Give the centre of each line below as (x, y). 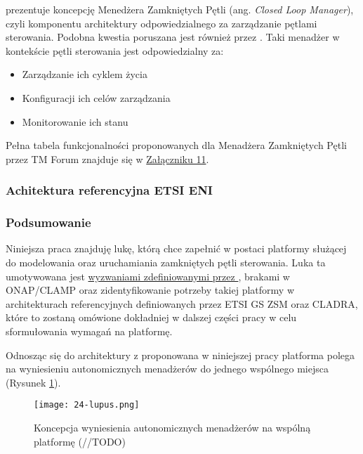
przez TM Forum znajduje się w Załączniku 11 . (107, 158)
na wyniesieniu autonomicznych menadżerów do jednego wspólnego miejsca (167, 369)
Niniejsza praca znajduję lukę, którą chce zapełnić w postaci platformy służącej (176, 248)
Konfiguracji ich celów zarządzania (96, 97)
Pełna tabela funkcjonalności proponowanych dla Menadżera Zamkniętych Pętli (176, 145)
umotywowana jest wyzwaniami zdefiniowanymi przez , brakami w (148, 276)
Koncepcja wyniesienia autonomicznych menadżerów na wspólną (172, 427)
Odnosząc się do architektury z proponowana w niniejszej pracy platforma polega (180, 355)
